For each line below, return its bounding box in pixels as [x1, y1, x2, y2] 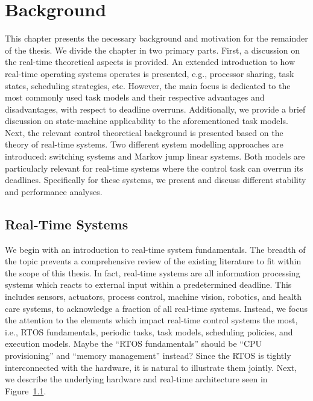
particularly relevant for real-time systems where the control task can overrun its [5, 161, 303, 174]
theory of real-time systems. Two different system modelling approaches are [5, 138, 283, 151]
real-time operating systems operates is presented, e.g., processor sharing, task [5, 67, 294, 79]
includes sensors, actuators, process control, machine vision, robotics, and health [5, 290, 302, 303]
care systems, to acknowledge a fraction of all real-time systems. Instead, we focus [5, 302, 308, 314]
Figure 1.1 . [5, 384, 46, 397]
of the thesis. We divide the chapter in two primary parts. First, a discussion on [5, 43, 300, 56]
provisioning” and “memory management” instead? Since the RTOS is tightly [5, 349, 291, 361]
